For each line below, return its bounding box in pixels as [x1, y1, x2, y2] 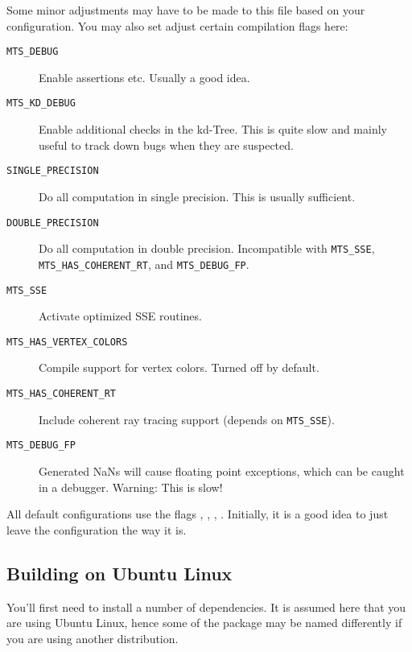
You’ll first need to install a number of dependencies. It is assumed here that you [6, 598, 406, 615]
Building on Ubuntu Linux [6, 560, 233, 585]
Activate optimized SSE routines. [39, 307, 202, 324]
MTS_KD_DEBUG [6, 97, 76, 109]
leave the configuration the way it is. [6, 521, 187, 538]
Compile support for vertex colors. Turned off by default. [39, 359, 319, 376]
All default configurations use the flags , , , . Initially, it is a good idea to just [6, 506, 389, 522]
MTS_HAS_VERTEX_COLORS [6, 336, 128, 348]
